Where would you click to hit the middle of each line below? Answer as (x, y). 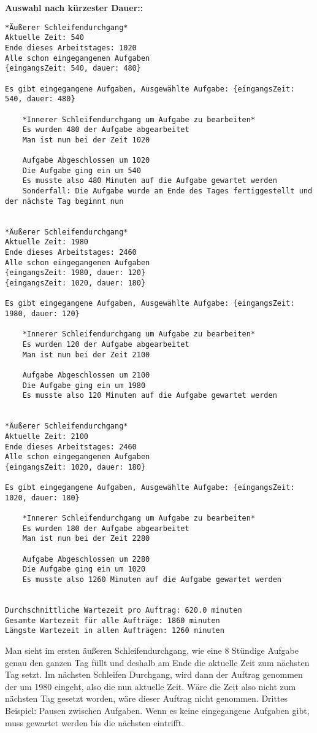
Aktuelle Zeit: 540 (44, 38)
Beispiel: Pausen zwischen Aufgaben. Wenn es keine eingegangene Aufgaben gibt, (157, 710)
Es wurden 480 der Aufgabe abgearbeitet (106, 130)
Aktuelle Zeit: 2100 (47, 436)
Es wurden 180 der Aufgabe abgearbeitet (106, 528)
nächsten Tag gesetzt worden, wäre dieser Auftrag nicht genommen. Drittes (147, 698)
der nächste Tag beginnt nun (64, 201)
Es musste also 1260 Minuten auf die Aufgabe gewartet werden (152, 580)
